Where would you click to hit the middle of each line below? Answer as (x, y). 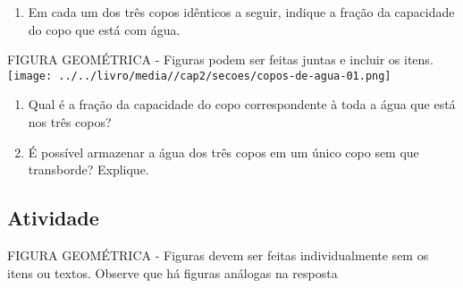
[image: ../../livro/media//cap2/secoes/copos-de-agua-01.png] (199, 76)
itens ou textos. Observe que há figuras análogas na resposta (173, 272)
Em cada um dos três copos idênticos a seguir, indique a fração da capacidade (241, 12)
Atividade (53, 218)
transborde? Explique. (88, 169)
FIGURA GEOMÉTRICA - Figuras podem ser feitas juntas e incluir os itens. (220, 59)
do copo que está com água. (104, 29)
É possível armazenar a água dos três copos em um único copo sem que (223, 152)
